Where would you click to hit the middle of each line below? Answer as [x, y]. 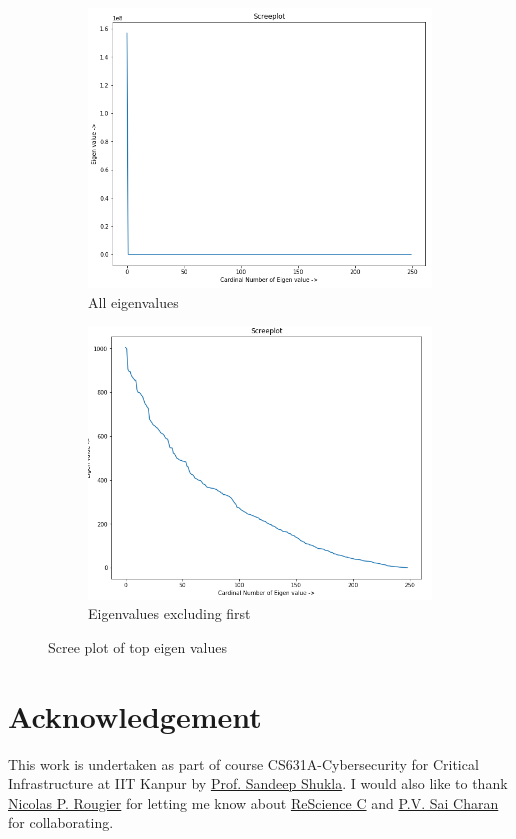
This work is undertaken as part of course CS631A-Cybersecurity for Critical [243, 763]
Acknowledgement [135, 715]
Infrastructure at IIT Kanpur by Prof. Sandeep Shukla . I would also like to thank [258, 783]
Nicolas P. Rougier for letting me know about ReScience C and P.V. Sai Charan [253, 802]
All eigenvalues [133, 301]
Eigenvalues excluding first [169, 613]
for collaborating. [61, 822]
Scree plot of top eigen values [137, 646]
